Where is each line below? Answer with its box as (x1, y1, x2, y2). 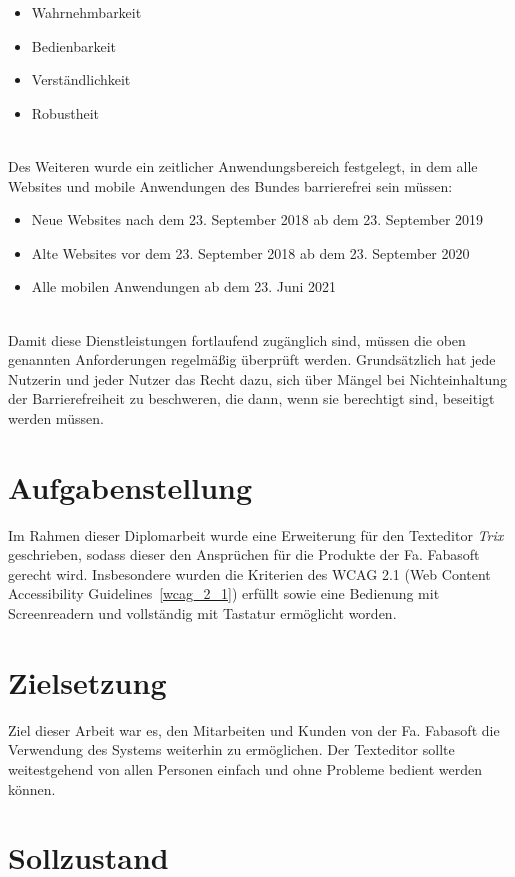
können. (8, 778, 56, 799)
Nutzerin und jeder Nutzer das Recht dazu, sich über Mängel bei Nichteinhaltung (8, 368, 508, 389)
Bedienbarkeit (31, 35, 117, 56)
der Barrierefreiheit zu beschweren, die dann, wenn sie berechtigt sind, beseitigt (8, 388, 495, 409)
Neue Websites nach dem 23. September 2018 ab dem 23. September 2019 (31, 209, 484, 230)
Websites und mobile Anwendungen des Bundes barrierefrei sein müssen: (8, 175, 453, 196)
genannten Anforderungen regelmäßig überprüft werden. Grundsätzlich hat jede (8, 349, 496, 370)
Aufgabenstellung (8, 466, 253, 507)
